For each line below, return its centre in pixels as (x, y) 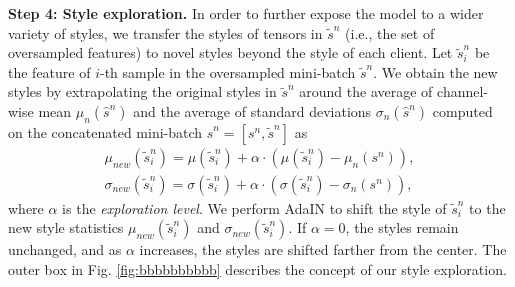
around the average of (366, 91)
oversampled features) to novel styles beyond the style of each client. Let (230, 52)
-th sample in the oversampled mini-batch (228, 71)
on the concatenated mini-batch (105, 131)
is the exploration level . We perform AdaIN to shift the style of (254, 207)
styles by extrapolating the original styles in (142, 91)
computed (462, 110)
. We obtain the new (435, 71)
